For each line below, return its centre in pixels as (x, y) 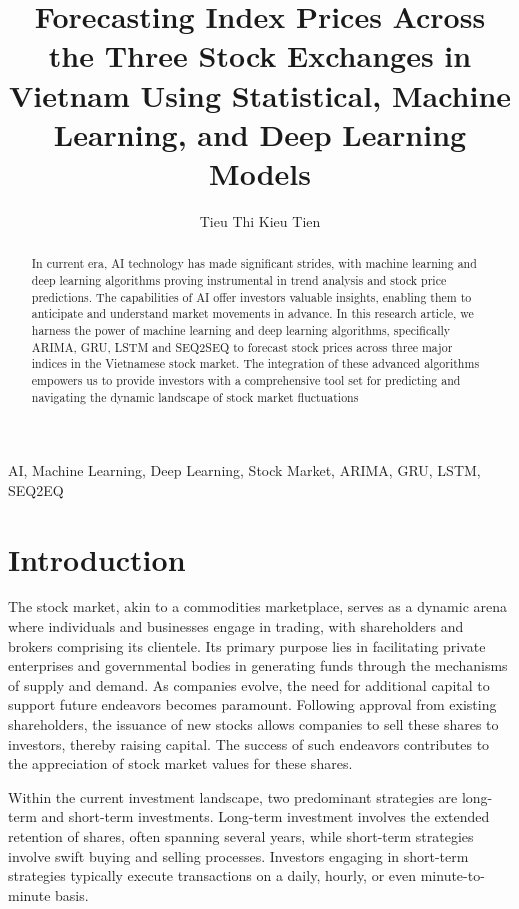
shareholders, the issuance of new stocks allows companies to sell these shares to (253, 724)
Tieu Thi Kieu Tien (260, 220)
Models (260, 172)
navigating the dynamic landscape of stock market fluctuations (195, 396)
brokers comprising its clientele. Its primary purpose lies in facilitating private (247, 645)
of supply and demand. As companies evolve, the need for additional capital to (249, 684)
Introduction (97, 558)
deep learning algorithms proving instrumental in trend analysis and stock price (239, 279)
